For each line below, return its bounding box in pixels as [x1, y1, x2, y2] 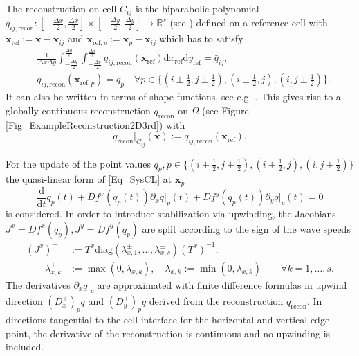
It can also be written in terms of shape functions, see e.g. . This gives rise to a [6, 89, 341, 104]
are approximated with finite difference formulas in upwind [97, 277, 347, 292]
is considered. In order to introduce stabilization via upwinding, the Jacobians [6, 206, 336, 221]
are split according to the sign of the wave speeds [142, 221, 351, 235]
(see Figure [202, 103, 249, 117]
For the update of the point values [6, 156, 151, 170]
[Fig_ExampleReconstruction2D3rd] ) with [6, 117, 185, 132]
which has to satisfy [159, 31, 243, 46]
